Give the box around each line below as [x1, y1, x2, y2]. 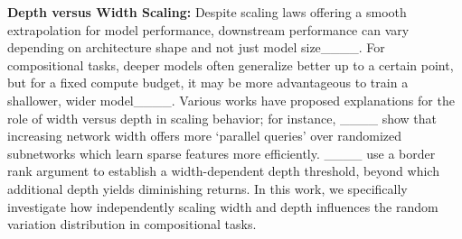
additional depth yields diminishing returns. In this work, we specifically [7, 179, 408, 198]
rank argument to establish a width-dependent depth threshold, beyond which [7, 161, 439, 180]
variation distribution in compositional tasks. [7, 215, 257, 234]
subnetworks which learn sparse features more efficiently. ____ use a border [7, 143, 436, 162]
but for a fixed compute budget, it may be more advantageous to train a [7, 73, 409, 92]
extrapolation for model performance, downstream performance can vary [7, 20, 410, 39]
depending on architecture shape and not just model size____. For [7, 38, 385, 57]
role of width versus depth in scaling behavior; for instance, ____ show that [7, 108, 438, 127]
